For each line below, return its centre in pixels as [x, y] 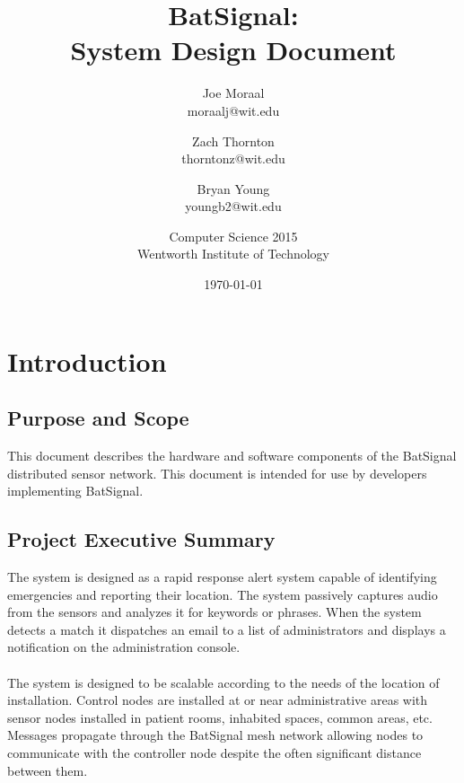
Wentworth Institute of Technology [233, 254]
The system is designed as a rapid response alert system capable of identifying [222, 577]
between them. [48, 770]
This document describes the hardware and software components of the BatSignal [232, 456]
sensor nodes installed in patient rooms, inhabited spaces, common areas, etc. [220, 717]
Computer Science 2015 [233, 236]
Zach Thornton [233, 141]
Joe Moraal [233, 93]
